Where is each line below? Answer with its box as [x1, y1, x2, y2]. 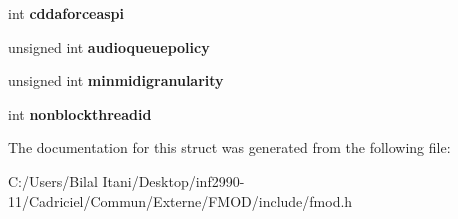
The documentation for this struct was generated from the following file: [8, 137, 451, 158]
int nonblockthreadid [8, 103, 152, 124]
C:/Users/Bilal [8, 170, 98, 191]
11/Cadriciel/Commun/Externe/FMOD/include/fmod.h [8, 190, 353, 211]
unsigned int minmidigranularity [8, 70, 224, 91]
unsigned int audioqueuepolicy [8, 36, 210, 57]
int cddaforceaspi [8, 3, 125, 23]
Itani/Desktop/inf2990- [102, 170, 245, 191]
